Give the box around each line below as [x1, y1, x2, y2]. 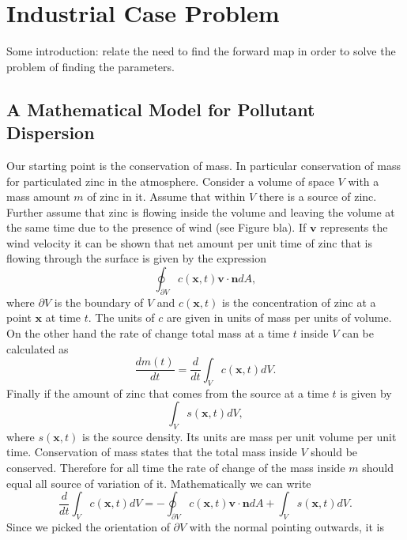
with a [348, 172, 379, 189]
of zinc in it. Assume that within [87, 188, 246, 205]
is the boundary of [54, 293, 144, 310]
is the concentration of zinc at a [222, 293, 376, 310]
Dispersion [6, 120, 95, 145]
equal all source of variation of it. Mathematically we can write [6, 474, 311, 491]
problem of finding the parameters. [6, 58, 175, 74]
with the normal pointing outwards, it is [189, 519, 384, 535]
